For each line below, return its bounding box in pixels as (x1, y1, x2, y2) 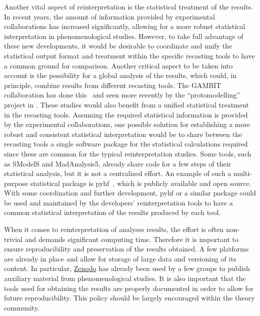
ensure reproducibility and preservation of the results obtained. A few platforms (4, 243, 249, 254)
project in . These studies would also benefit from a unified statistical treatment (4, 99, 249, 109)
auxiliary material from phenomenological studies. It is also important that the (4, 273, 246, 283)
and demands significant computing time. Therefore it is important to (24, 233, 239, 244)
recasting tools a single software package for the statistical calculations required (4, 138, 248, 149)
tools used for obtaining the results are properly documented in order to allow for (4, 282, 254, 293)
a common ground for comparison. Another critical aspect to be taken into (4, 60, 233, 70)
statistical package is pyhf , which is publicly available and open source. (30, 177, 251, 188)
